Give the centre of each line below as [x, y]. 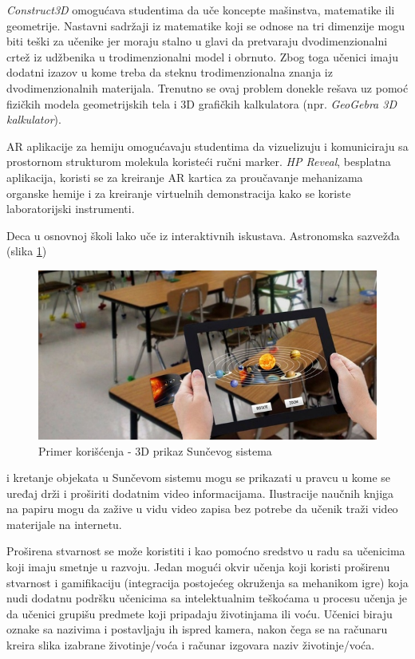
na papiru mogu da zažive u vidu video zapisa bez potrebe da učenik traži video [202, 509]
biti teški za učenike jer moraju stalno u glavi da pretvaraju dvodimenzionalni [197, 41]
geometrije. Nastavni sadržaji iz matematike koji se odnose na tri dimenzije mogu [206, 25]
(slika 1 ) [27, 251]
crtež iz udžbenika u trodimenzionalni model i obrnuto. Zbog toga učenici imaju [202, 56]
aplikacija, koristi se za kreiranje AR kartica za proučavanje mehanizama [185, 177]
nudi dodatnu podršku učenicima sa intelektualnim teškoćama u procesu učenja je [207, 598]
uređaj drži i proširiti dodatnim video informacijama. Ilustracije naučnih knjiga [200, 493]
